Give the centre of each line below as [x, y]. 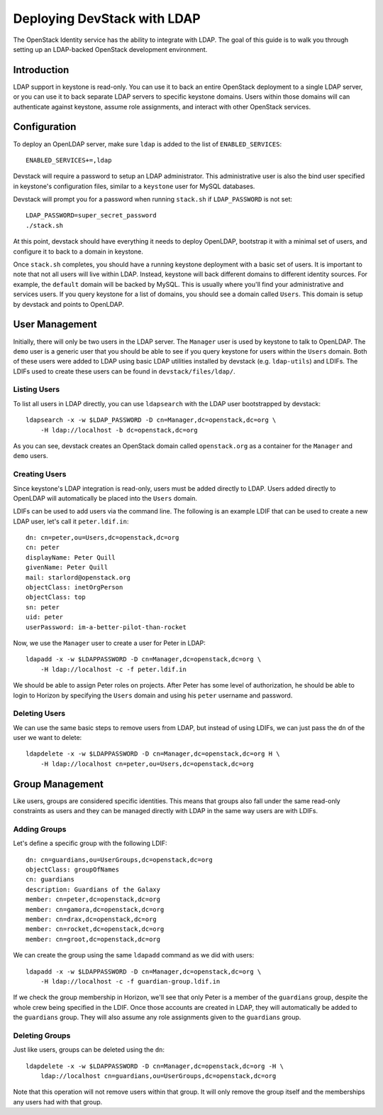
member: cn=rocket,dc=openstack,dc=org [95, 929]
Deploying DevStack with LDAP [107, 18]
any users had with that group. [58, 1102]
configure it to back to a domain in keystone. [78, 251]
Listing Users [37, 389]
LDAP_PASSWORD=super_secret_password [91, 216]
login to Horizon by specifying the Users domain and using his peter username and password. [153, 695]
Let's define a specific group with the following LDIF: [90, 843]
